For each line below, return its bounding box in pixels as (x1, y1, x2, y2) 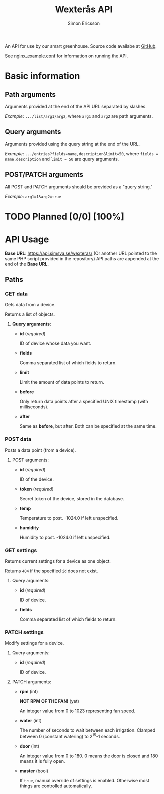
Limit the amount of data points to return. (19, 379, 105, 385)
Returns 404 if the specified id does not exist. (5, 568, 98, 574)
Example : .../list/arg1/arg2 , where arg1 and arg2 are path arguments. (5, 113, 153, 119)
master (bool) (19, 768, 49, 774)
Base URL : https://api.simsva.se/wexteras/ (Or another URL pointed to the (5, 250, 157, 256)
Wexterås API (55, 4, 113, 15)
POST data (5, 436, 31, 443)
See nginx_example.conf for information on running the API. (5, 53, 128, 59)
